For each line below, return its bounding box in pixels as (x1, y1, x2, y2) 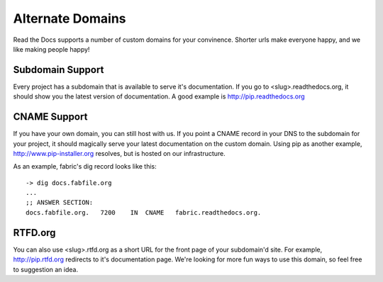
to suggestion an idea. (13, 265, 78, 273)
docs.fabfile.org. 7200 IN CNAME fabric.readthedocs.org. (26, 208, 262, 216)
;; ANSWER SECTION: (26, 198, 94, 207)
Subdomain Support (13, 64, 104, 76)
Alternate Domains (13, 11, 127, 26)
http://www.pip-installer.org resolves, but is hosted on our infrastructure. (13, 149, 226, 157)
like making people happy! (13, 45, 90, 53)
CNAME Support (13, 111, 88, 123)
